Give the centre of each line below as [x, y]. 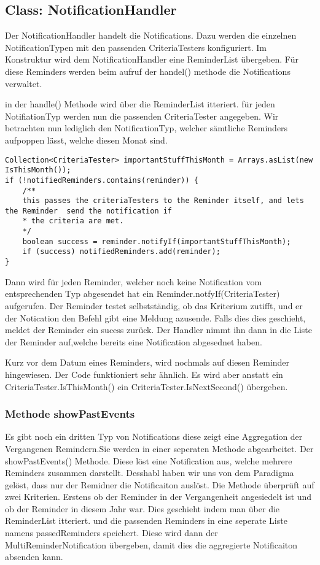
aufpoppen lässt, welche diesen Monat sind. [86, 140]
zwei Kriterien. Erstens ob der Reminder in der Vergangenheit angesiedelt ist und [158, 497]
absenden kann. [34, 557]
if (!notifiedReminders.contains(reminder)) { [102, 180]
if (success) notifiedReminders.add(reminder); [121, 252]
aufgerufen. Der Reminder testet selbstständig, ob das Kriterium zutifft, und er [154, 305]
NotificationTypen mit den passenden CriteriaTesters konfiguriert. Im [136, 47]
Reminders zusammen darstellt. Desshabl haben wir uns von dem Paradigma [150, 473]
